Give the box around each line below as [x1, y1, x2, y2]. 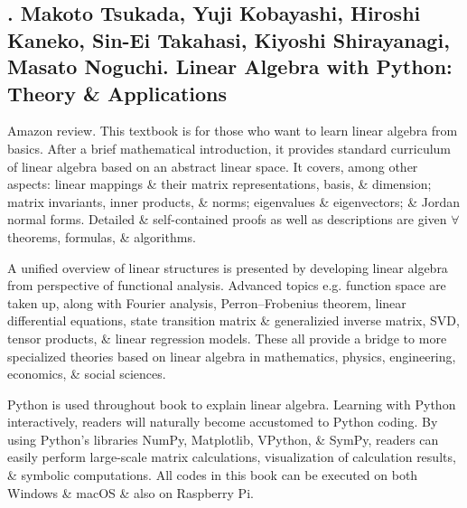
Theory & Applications [7, 79, 227, 107]
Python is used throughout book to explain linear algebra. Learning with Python [7, 394, 456, 413]
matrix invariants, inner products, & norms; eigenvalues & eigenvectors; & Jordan [7, 192, 460, 211]
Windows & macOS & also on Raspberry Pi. [7, 483, 254, 502]
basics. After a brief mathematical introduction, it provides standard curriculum [7, 138, 452, 157]
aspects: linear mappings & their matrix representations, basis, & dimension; [7, 174, 432, 193]
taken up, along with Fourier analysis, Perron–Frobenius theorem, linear [7, 293, 406, 312]
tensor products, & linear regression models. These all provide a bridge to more [7, 328, 447, 347]
